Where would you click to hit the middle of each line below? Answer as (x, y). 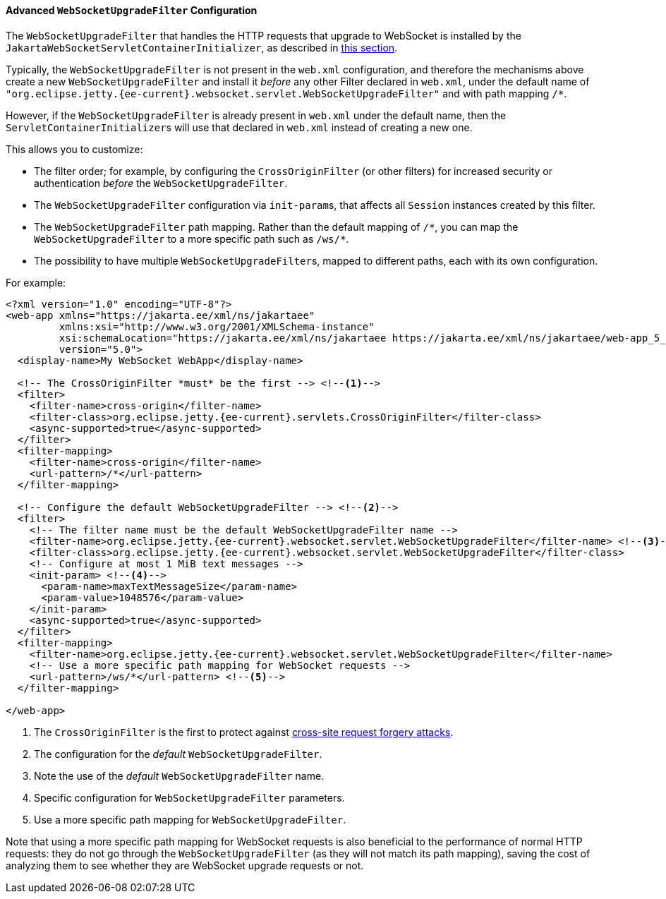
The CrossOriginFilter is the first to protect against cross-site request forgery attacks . (244, 732)
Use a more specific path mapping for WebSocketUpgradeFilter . (190, 819)
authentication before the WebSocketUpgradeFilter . (161, 183)
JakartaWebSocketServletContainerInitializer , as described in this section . (202, 47)
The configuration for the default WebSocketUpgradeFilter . (178, 754)
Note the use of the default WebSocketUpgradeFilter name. (179, 776)
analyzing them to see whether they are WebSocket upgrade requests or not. (185, 865)
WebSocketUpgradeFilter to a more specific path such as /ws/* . (192, 239)
